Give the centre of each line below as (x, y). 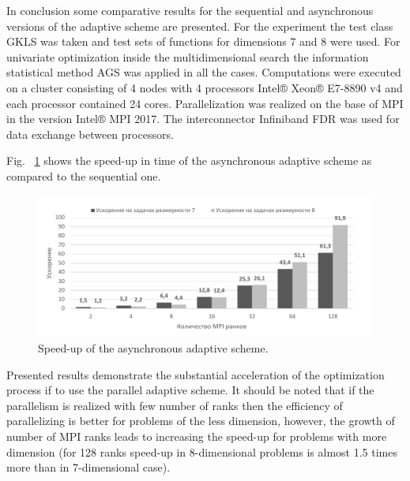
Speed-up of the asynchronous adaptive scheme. (153, 348)
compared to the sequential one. (84, 175)
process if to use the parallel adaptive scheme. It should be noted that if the (190, 390)
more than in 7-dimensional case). (88, 467)
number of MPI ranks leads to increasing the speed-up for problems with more (197, 436)
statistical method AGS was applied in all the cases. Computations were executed (204, 72)
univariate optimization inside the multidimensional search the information (188, 56)
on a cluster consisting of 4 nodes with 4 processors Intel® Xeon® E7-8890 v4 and (205, 87)
